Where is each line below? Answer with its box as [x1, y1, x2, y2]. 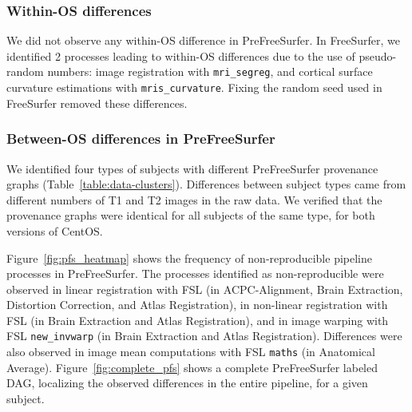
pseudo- [359, 47, 397, 64]
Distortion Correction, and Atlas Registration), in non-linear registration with [6, 296, 388, 313]
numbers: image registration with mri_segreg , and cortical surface [47, 63, 373, 80]
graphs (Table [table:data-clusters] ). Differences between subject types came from [6, 176, 406, 192]
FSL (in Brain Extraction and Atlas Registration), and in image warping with [6, 311, 389, 328]
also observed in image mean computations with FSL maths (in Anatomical [6, 343, 375, 360]
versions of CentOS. [6, 222, 103, 239]
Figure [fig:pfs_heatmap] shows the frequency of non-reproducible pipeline [6, 249, 372, 266]
